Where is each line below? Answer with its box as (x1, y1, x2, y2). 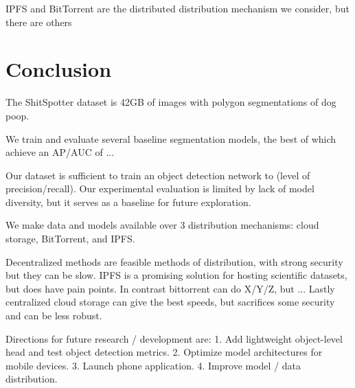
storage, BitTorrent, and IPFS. (5, 231, 135, 246)
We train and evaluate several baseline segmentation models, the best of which (5, 131, 336, 146)
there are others (5, 14, 72, 29)
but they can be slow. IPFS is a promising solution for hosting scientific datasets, (5, 268, 347, 282)
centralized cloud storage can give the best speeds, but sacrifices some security (5, 295, 335, 309)
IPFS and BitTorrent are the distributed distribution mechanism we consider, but (5, 1, 350, 15)
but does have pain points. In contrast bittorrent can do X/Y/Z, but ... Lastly (5, 281, 335, 295)
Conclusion (5, 55, 112, 83)
